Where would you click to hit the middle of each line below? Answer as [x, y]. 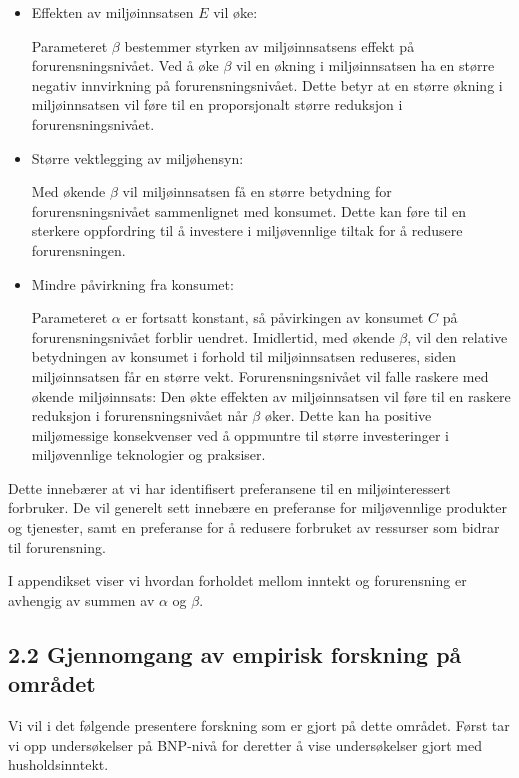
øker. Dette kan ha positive [348, 415]
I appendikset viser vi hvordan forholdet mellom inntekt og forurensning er [237, 580]
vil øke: [235, 12]
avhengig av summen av [81, 599]
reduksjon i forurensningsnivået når [139, 415]
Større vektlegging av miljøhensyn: [137, 157]
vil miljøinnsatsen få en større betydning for [257, 191]
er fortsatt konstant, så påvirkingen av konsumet [274, 317]
